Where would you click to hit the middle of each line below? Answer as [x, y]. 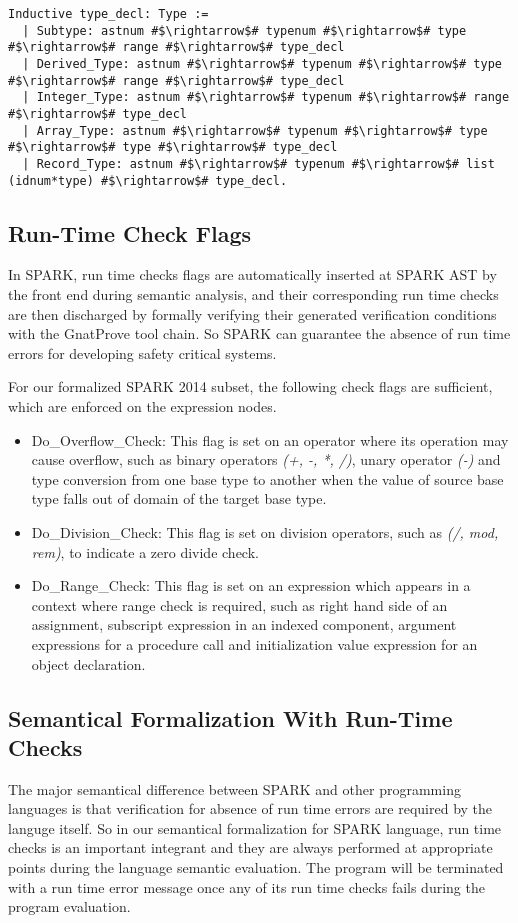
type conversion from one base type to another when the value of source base [267, 478]
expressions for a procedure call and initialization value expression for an [254, 643]
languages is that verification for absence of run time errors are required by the [250, 808]
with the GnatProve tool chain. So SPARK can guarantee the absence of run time [259, 333]
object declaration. [88, 663]
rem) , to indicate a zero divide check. [145, 551]
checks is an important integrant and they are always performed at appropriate [250, 847]
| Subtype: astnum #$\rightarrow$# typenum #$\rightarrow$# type [244, 30]
